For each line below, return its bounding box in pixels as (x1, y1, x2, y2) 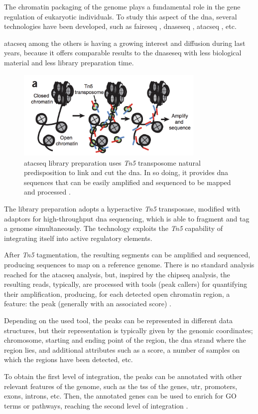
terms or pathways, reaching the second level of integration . (4, 400, 188, 411)
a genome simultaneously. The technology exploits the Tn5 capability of (4, 223, 223, 233)
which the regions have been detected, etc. (4, 354, 133, 365)
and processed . (24, 187, 71, 197)
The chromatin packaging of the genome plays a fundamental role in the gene (4, 1, 241, 11)
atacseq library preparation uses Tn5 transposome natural (24, 157, 201, 168)
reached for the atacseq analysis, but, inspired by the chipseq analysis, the (4, 269, 230, 279)
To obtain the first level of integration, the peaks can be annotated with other (4, 371, 242, 381)
